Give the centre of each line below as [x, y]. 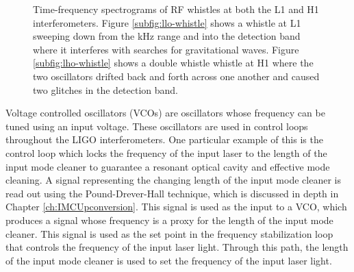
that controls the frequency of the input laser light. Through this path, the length [177, 247]
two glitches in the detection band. [106, 89]
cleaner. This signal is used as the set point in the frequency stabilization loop [169, 233]
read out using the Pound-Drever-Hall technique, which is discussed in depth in [172, 193]
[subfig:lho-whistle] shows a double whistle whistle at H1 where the [173, 63]
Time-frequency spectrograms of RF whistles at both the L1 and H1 [176, 9]
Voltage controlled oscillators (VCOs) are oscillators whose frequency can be [165, 113]
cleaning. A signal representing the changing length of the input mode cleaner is [173, 180]
